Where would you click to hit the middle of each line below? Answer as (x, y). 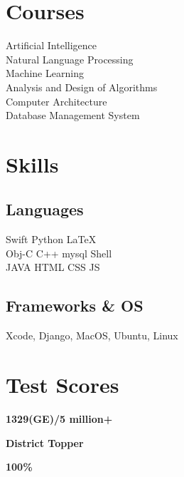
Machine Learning (45, 73)
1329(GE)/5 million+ (59, 418)
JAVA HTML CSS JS (53, 267)
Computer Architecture (56, 101)
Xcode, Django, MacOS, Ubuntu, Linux (92, 335)
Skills (32, 164)
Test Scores (63, 385)
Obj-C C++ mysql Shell (59, 253)
